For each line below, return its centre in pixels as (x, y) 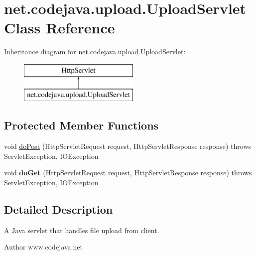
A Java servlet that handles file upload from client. (82, 230)
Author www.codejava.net (43, 247)
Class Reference (60, 28)
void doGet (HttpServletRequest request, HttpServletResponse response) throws (128, 173)
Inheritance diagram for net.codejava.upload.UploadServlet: (95, 52)
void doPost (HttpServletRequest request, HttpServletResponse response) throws (128, 146)
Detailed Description (59, 209)
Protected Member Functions (81, 125)
